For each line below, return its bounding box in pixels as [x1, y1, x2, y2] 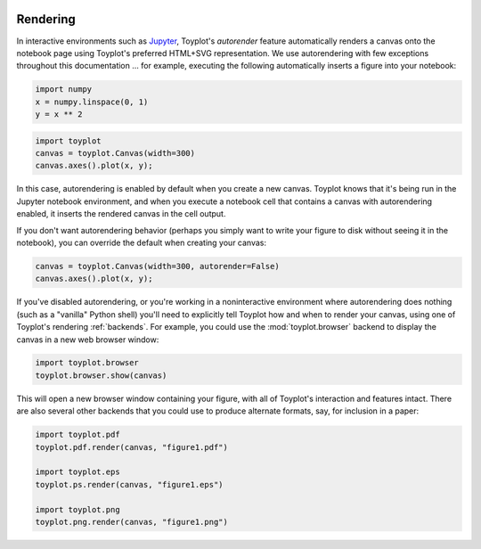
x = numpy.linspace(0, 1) [35, 96, 149, 107]
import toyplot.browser [35, 357, 140, 368]
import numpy [35, 85, 93, 94]
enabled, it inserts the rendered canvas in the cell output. [16, 209, 226, 219]
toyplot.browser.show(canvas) [35, 370, 167, 381]
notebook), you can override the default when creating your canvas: [16, 237, 267, 248]
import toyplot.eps [35, 467, 120, 477]
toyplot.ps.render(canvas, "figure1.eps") [35, 479, 224, 489]
